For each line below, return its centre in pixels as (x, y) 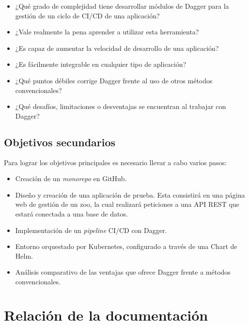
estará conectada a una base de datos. (71, 213)
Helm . (24, 255)
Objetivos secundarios (60, 142)
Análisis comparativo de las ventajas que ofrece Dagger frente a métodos (123, 272)
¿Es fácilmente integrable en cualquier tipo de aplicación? (101, 64)
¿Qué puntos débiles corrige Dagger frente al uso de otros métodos (114, 80)
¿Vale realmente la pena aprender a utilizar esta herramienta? (107, 32)
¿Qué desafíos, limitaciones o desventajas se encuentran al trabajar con (121, 106)
